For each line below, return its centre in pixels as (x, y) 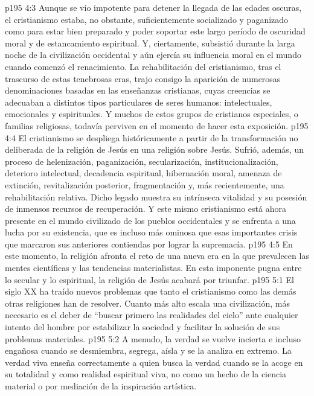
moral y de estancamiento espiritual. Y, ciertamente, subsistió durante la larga (150, 43)
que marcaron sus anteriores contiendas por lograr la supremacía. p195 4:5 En (149, 244)
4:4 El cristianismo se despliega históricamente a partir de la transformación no (152, 137)
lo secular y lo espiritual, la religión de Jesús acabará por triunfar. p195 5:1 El (149, 279)
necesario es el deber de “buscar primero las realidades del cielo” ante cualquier (152, 315)
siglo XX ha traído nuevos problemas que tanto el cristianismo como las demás (151, 291)
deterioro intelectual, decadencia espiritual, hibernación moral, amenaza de (143, 173)
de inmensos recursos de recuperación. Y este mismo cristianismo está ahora (146, 209)
